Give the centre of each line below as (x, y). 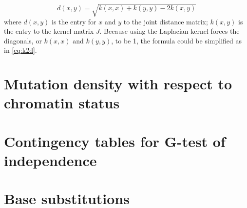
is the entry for (74, 21)
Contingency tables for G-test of (115, 141)
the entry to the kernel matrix (49, 31)
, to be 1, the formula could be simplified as (177, 40)
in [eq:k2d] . (20, 50)
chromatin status (62, 103)
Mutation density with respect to (118, 84)
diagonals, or (23, 40)
